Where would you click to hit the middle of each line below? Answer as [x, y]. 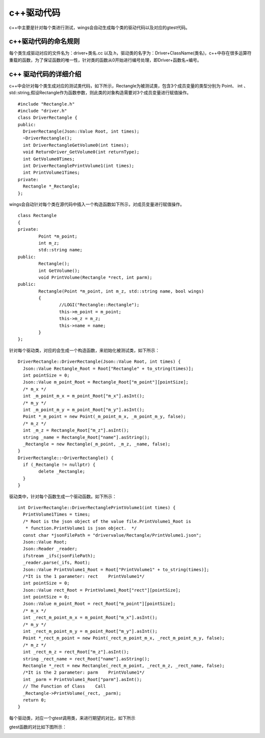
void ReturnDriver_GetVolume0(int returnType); [81, 152]
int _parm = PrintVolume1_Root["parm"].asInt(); [82, 679]
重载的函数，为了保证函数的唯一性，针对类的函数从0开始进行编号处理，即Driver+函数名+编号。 [105, 60]
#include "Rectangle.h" [46, 104]
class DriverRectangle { [48, 118]
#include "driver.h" [42, 111]
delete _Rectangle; [62, 472]
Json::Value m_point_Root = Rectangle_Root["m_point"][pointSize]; [106, 382]
